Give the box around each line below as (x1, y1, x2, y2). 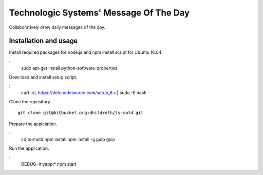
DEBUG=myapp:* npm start (21, 161, 76, 167)
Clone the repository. (9, 98, 51, 104)
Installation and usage (9, 37, 78, 45)
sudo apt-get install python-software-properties (21, 65, 118, 71)
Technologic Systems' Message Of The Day (9, 7, 190, 18)
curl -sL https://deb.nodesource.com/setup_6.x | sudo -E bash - (21, 90, 150, 95)
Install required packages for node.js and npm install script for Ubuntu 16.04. (9, 49, 163, 55)
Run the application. (9, 145, 49, 151)
